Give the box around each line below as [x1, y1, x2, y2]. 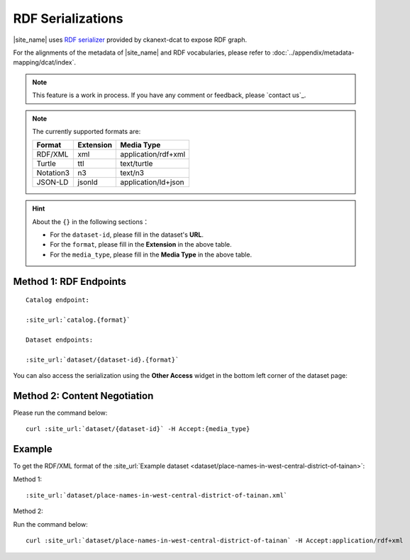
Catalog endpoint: [26, 296, 90, 304]
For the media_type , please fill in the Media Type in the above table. [50, 250, 252, 259]
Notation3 [36, 168, 70, 178]
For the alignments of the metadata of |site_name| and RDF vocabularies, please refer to [13, 48, 271, 57]
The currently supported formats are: [32, 127, 141, 135]
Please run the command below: [13, 408, 108, 417]
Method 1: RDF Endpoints [13, 275, 127, 287]
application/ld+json [120, 177, 184, 187]
